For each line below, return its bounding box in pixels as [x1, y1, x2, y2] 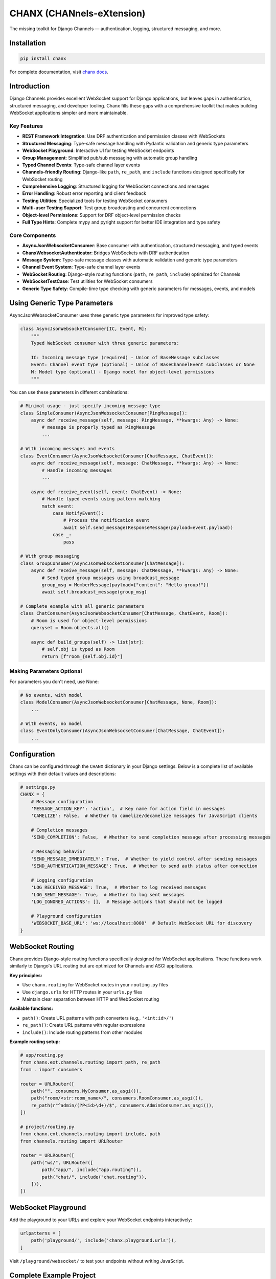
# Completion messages [31, 827, 88, 833]
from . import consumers [20, 1067, 83, 1072]
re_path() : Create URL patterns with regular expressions [22, 1022, 145, 1028]
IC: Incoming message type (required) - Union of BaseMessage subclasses [31, 355, 220, 360]
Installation [9, 39, 46, 48]
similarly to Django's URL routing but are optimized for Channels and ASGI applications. [9, 963, 194, 969]
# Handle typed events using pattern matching [41, 496, 160, 502]
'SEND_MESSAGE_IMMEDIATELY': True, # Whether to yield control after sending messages [31, 856, 258, 862]
